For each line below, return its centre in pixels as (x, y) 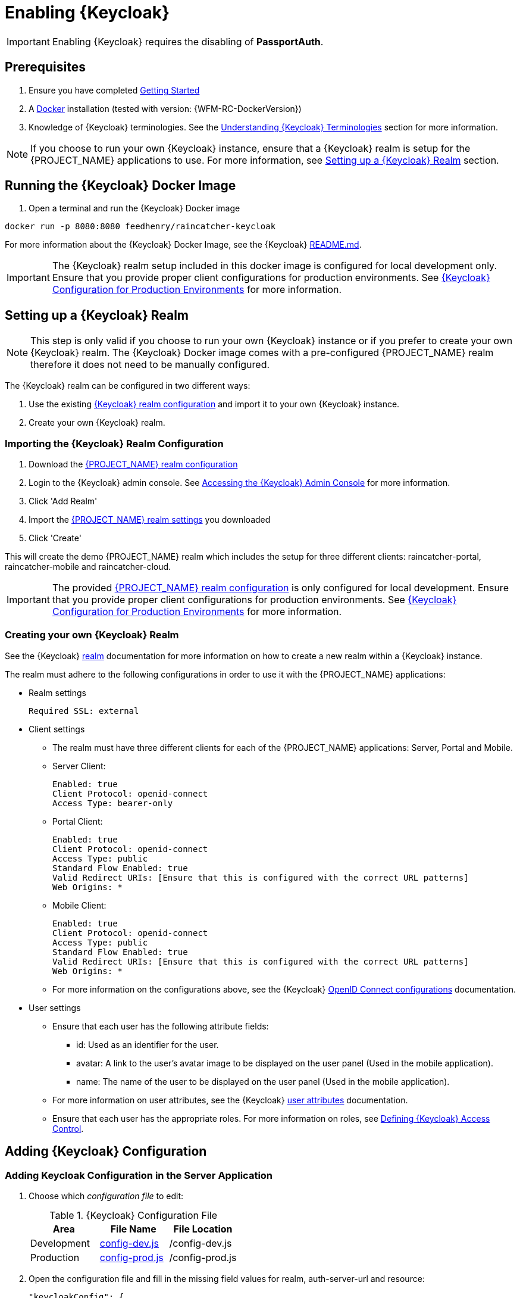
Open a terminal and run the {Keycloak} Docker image (134, 208)
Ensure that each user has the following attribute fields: (161, 1026)
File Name (133, 1229)
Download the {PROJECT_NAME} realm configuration (133, 464)
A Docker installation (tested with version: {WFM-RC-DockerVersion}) (165, 108)
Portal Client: (78, 821)
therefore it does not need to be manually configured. (150, 365)
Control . (68, 1128)
